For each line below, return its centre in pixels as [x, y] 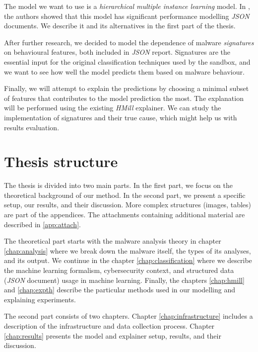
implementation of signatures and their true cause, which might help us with [121, 117]
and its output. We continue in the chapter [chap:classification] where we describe [128, 260]
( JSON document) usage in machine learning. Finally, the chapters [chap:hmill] [124, 280]
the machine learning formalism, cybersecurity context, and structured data [119, 270]
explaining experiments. [40, 299]
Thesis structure [61, 161]
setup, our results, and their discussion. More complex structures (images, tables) [128, 205]
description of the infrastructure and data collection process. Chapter [109, 325]
